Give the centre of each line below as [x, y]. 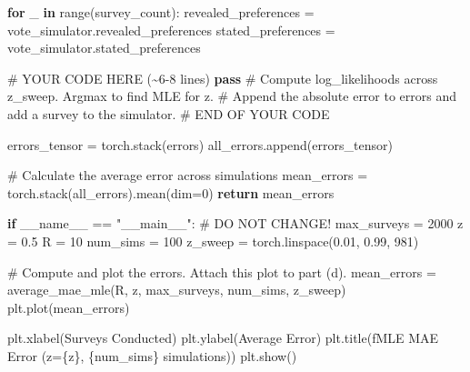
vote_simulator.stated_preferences [104, 48]
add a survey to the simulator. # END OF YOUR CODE [169, 113]
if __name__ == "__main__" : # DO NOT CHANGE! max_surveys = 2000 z [235, 223]
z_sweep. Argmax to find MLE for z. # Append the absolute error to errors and [232, 96]
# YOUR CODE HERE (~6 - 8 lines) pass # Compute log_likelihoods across [223, 78]
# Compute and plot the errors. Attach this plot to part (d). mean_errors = [222, 271]
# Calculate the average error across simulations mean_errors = [188, 175]
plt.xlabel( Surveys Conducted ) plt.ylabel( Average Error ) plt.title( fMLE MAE [223, 338]
